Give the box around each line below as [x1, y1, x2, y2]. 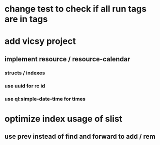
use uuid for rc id [4, 82, 46, 89]
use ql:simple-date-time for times [4, 95, 86, 102]
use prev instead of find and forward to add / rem [4, 132, 156, 141]
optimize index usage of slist [4, 113, 123, 124]
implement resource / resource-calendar [4, 55, 130, 63]
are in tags [4, 14, 48, 25]
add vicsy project [4, 36, 76, 47]
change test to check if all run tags [4, 3, 146, 14]
